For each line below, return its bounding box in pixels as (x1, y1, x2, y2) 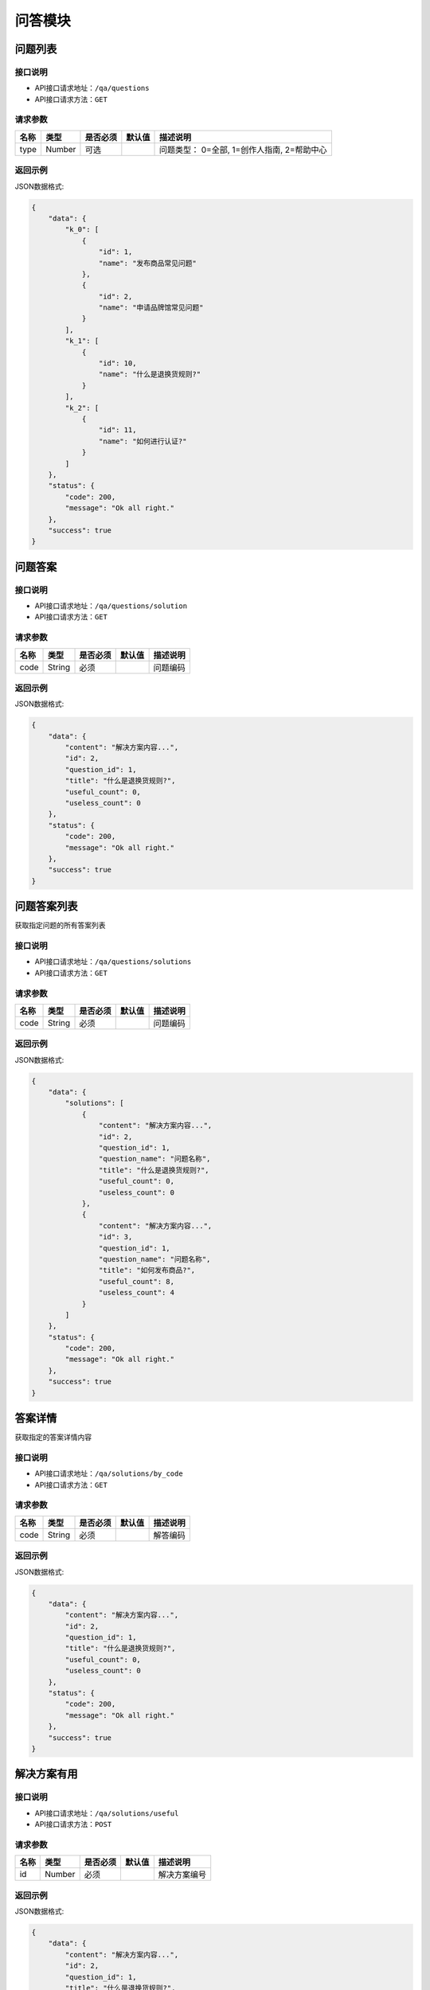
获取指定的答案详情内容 (14, 1433, 92, 1442)
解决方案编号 (158, 1869, 207, 1880)
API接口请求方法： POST (34, 1820, 112, 1829)
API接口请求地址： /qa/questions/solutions (34, 957, 192, 966)
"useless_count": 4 (98, 1288, 175, 1297)
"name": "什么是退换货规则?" (98, 370, 201, 379)
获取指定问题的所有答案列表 (14, 920, 106, 931)
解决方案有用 (14, 1767, 78, 1781)
